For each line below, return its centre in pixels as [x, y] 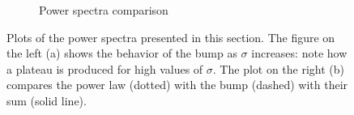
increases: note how [299, 53]
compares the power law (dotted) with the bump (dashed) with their [177, 85]
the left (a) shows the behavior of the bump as [122, 53]
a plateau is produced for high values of [105, 68]
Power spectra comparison [104, 10]
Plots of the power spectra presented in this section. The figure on [171, 37]
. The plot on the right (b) [279, 68]
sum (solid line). [47, 100]
